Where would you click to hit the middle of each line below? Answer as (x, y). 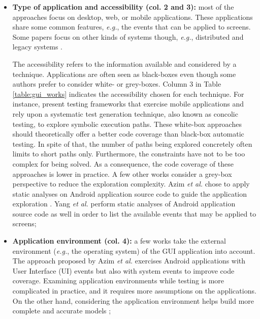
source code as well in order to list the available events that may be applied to (134, 213)
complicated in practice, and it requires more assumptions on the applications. (134, 291)
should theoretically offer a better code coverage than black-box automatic (128, 134)
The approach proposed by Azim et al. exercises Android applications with (129, 261)
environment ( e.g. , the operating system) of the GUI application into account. (134, 250)
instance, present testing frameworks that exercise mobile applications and (128, 104)
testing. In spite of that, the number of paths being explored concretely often (132, 143)
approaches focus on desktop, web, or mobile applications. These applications (133, 17)
